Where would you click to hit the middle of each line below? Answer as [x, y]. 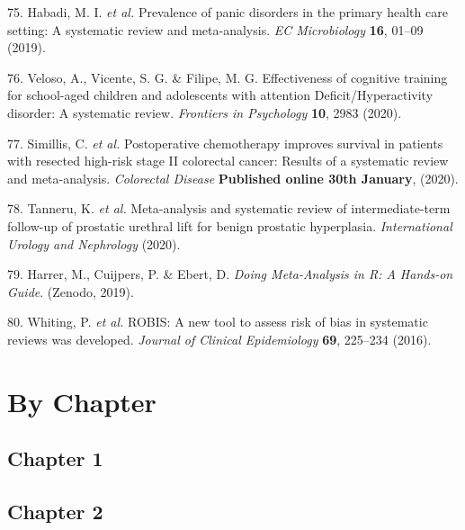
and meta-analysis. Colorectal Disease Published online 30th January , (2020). [233, 178]
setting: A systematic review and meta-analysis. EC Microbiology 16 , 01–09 [215, 29]
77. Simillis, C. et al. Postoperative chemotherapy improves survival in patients [225, 143]
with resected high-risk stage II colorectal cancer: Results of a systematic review [228, 161]
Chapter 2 [55, 512]
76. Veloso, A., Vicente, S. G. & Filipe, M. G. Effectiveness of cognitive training [228, 77]
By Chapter [82, 401]
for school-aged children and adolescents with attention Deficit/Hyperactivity [220, 95]
